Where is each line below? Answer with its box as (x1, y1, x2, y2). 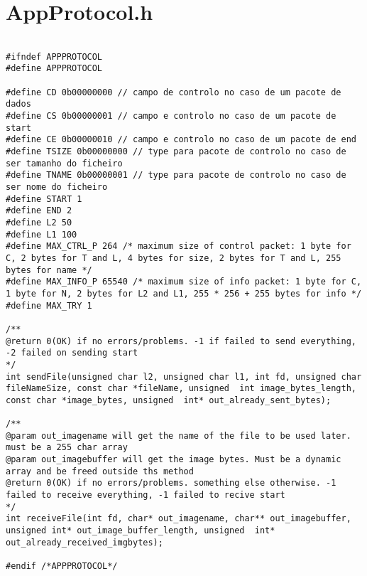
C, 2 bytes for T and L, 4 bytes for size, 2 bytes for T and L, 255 (6, 252, 341, 263)
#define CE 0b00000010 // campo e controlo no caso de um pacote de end (6, 134, 356, 145)
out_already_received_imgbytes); (6, 537, 163, 548)
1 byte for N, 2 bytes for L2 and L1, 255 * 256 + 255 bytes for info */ (6, 288, 362, 299)
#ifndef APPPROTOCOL (6, 51, 103, 62)
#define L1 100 (6, 229, 77, 240)
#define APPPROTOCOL (6, 63, 103, 74)
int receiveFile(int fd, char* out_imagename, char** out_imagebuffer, (6, 513, 351, 524)
